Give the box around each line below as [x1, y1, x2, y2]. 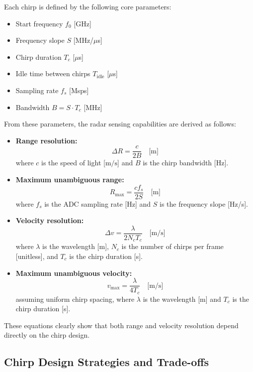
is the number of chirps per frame [121, 241, 224, 251]
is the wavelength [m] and [143, 293, 221, 304]
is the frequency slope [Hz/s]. [160, 198, 248, 209]
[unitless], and [15, 250, 58, 261]
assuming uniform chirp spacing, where [15, 293, 135, 304]
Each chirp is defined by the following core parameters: [4, 1, 171, 11]
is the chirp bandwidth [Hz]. [143, 157, 229, 168]
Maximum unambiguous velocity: [15, 267, 132, 278]
